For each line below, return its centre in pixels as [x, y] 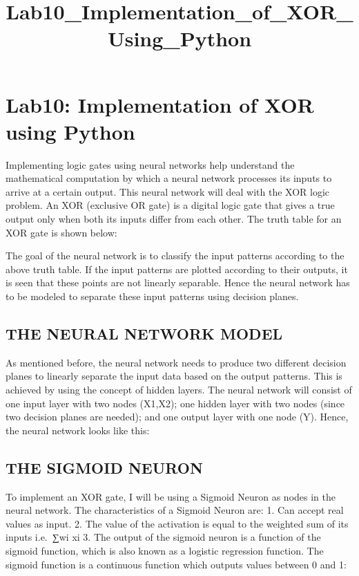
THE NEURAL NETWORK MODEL [144, 334]
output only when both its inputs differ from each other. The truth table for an [174, 219]
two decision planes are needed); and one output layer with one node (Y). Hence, [177, 417]
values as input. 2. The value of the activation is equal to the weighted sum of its [177, 523]
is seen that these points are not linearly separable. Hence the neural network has [178, 282]
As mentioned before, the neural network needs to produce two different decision [176, 362]
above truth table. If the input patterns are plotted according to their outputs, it [177, 269]
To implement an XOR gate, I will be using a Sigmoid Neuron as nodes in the [171, 496]
